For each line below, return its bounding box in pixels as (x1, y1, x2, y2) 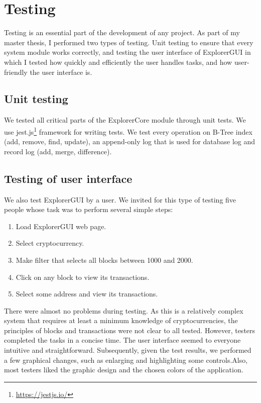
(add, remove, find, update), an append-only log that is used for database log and (4, 136, 255, 147)
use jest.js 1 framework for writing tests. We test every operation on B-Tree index (4, 125, 252, 137)
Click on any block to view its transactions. (16, 271, 150, 282)
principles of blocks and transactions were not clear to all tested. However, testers (4, 325, 255, 335)
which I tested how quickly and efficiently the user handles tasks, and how (4, 56, 232, 67)
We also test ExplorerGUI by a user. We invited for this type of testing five (4, 194, 236, 205)
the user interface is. (30, 66, 92, 77)
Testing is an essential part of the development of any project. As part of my (4, 27, 240, 38)
